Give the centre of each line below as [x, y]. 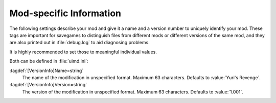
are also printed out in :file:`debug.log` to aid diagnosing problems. [80, 43]
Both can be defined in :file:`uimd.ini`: [49, 61]
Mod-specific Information [65, 13]
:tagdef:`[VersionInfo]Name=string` [47, 71]
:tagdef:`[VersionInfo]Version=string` [48, 85]
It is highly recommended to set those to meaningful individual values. [83, 52]
